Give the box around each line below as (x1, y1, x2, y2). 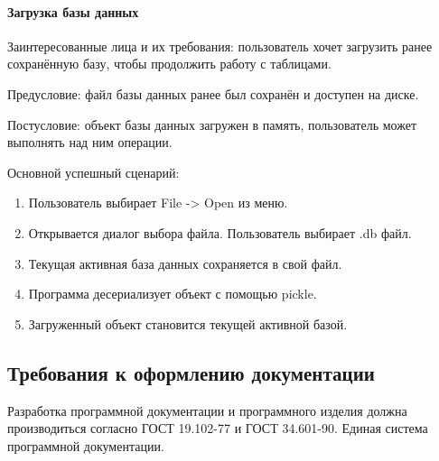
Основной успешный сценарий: (7, 162, 180, 181)
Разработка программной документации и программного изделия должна (7, 401, 407, 420)
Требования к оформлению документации (7, 358, 375, 386)
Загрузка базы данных (7, 2, 139, 21)
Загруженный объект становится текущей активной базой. (28, 314, 348, 333)
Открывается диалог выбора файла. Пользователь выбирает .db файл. (28, 223, 412, 242)
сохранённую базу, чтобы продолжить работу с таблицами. (7, 54, 332, 73)
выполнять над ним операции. (7, 133, 173, 152)
